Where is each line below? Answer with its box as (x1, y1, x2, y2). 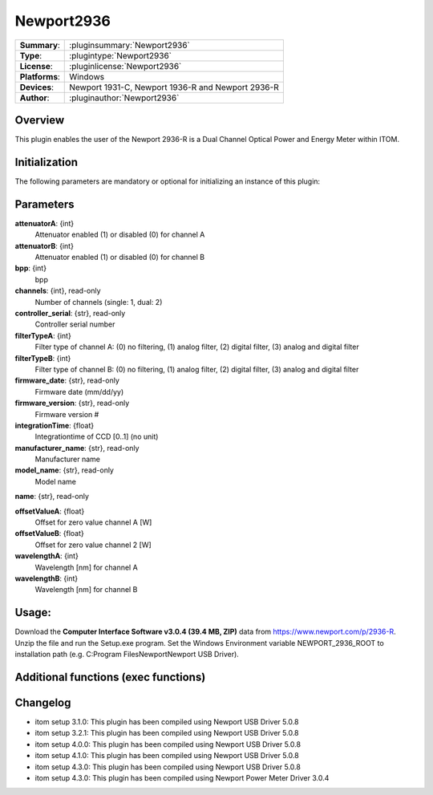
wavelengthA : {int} (14, 551, 79, 561)
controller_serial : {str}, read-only (14, 309, 126, 318)
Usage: (14, 606, 52, 619)
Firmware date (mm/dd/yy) (34, 387, 124, 396)
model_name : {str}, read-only (14, 465, 114, 475)
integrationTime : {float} (14, 420, 95, 430)
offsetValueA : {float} (14, 506, 85, 516)
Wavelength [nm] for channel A (34, 562, 138, 572)
